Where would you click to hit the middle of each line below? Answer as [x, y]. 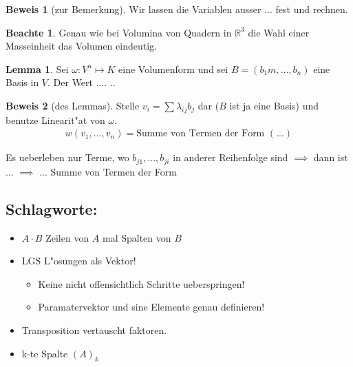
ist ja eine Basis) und [274, 105]
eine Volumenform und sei [173, 69]
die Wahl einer [279, 32]
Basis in [22, 82]
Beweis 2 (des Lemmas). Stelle [73, 105]
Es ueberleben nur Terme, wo [67, 157]
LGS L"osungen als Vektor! [79, 261]
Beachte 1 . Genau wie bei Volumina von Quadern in [119, 32]
